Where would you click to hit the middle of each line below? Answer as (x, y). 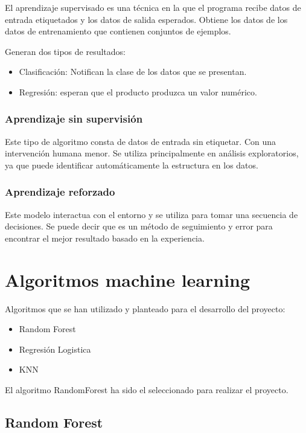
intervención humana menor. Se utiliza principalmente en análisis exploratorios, (152, 153)
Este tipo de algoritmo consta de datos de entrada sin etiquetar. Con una (141, 141)
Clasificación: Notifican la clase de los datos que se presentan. (133, 72)
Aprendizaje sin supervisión (74, 119)
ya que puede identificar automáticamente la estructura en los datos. (132, 165)
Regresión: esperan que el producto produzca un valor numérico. (138, 91)
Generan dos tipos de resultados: (65, 51)
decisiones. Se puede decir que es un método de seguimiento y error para (139, 226)
